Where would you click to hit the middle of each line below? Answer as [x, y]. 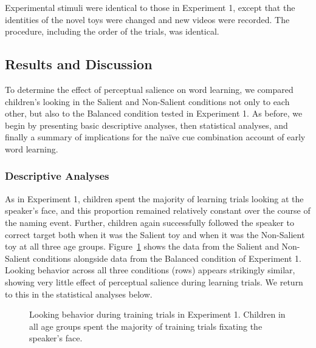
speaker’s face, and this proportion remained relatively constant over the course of [158, 210]
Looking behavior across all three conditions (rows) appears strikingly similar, [150, 270]
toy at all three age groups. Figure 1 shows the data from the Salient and [142, 246]
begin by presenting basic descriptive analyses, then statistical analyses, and [146, 125]
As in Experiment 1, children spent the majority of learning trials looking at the [154, 198]
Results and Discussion [79, 64]
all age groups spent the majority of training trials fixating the [146, 326]
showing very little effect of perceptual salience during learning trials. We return [154, 281]
